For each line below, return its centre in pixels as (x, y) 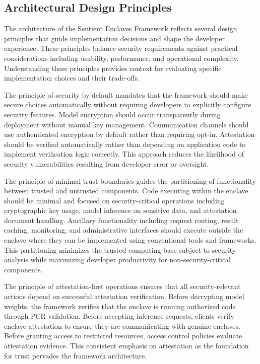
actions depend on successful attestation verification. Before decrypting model (124, 296)
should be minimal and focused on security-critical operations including (114, 200)
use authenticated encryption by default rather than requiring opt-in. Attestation (129, 134)
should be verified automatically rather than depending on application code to (125, 144)
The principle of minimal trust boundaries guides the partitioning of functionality (130, 180)
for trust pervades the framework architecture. (76, 355)
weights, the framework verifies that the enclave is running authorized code (120, 306)
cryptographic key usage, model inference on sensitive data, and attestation (120, 210)
